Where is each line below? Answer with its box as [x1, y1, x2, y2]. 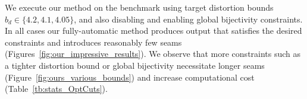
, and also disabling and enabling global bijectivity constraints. [74, 12, 303, 25]
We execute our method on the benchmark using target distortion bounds [5, 1, 274, 13]
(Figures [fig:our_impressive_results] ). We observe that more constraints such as [5, 47, 301, 60]
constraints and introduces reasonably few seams [5, 36, 182, 48]
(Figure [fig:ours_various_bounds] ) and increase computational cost [5, 71, 255, 83]
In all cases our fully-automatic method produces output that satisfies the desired [5, 24, 302, 37]
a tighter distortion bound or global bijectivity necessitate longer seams [5, 59, 265, 71]
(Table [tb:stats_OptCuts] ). [5, 82, 108, 95]
